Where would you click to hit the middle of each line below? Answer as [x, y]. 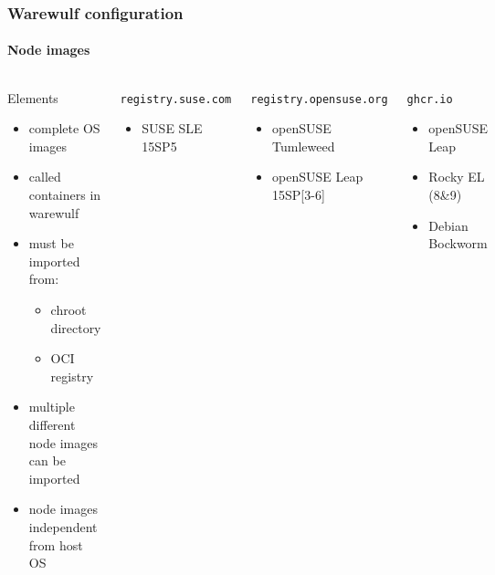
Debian [448, 225]
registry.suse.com [176, 99]
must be [51, 243]
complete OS [64, 128]
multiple [52, 407]
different [52, 424]
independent [63, 526]
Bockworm [458, 243]
